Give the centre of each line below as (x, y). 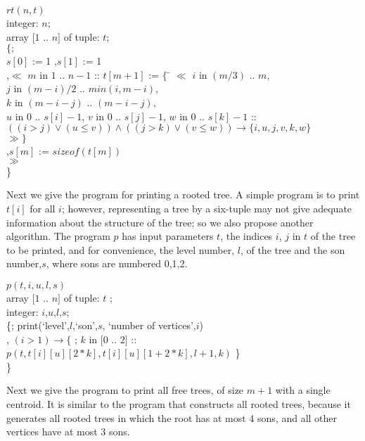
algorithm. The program (58, 236)
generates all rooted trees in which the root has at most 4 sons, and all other (172, 417)
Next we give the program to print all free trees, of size (125, 390)
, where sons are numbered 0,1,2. (117, 263)
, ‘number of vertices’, (149, 325)
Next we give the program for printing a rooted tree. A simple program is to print (183, 194)
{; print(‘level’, (38, 325)
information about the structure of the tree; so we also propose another (160, 222)
